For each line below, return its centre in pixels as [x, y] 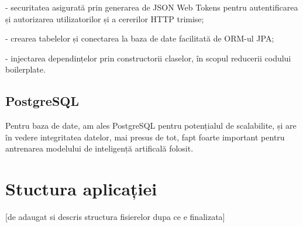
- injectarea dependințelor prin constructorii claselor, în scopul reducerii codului [148, 58]
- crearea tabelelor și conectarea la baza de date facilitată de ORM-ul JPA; [140, 38]
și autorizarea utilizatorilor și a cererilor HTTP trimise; [105, 18]
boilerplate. [25, 69]
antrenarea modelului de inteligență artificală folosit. [99, 148]
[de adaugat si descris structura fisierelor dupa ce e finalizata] [115, 217]
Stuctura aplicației [81, 189]
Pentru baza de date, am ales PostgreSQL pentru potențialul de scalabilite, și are [151, 125]
